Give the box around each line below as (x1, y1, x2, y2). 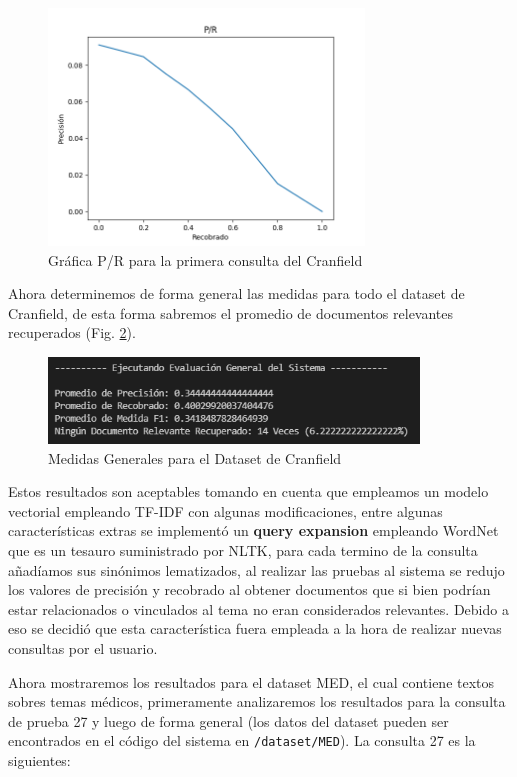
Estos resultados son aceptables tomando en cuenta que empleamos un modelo (8, 481, 489, 502)
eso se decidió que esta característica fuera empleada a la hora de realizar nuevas (8, 618, 502, 639)
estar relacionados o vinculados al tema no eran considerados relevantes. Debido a (8, 598, 509, 619)
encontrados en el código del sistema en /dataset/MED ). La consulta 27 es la (8, 730, 476, 751)
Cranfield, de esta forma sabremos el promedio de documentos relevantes (8, 302, 454, 323)
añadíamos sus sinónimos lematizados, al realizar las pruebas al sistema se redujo (8, 559, 505, 580)
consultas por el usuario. (8, 637, 158, 658)
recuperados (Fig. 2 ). (8, 322, 136, 343)
